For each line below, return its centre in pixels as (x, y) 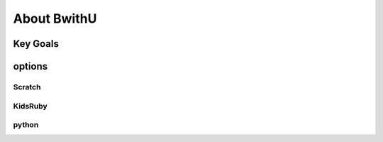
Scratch (27, 87)
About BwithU (55, 18)
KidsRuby (30, 106)
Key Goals (36, 44)
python (26, 125)
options (30, 66)
